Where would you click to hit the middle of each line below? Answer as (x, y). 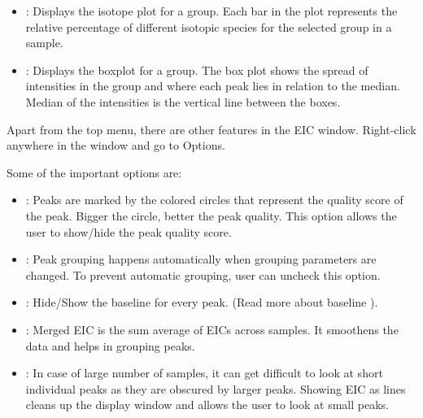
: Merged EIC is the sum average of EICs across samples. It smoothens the (212, 329)
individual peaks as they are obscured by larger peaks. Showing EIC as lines (216, 388)
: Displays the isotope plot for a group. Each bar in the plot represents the (211, 11)
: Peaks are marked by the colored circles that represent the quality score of (214, 200)
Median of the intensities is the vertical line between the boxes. (183, 101)
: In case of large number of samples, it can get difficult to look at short (204, 373)
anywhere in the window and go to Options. (116, 145)
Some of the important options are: (94, 172)
